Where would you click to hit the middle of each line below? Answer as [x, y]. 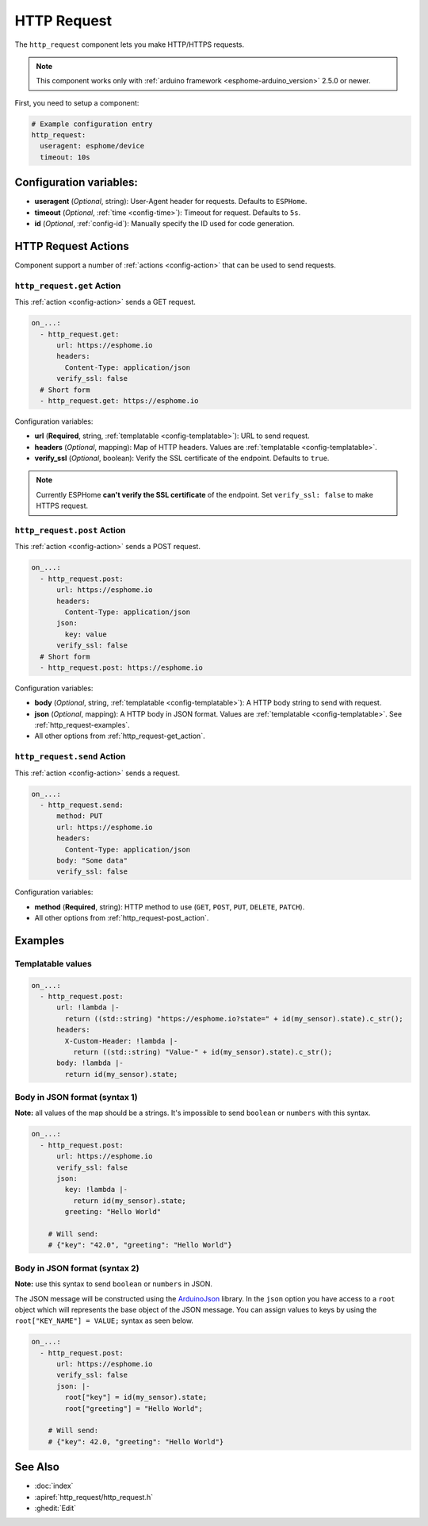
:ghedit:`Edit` [55, 1509]
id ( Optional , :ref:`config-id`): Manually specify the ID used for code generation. [164, 224]
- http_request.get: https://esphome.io [119, 400]
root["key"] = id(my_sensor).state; [136, 1397]
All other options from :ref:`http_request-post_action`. [122, 918]
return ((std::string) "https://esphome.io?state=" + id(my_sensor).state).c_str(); [234, 1019]
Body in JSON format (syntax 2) [77, 1268]
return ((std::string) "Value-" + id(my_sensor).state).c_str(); [203, 1052]
